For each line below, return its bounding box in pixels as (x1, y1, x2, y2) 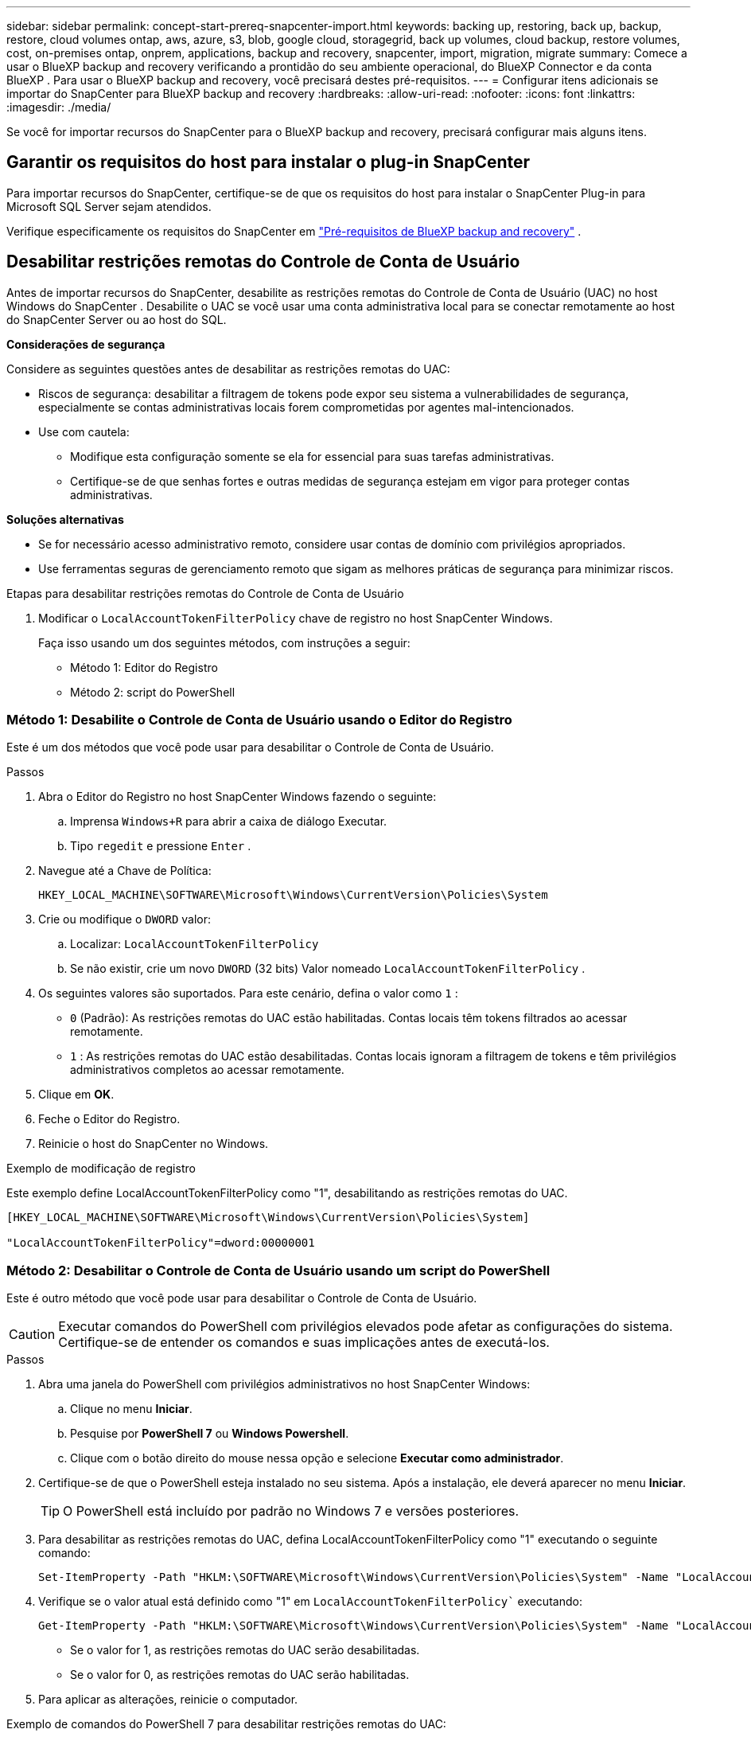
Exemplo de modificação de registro (6, 1161, 196, 1176)
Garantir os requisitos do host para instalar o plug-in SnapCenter (6, 152, 531, 173)
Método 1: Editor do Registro (70, 660, 218, 674)
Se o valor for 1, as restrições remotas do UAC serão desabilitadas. (70, 1643, 420, 1657)
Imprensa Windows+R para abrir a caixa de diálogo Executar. (70, 814, 387, 829)
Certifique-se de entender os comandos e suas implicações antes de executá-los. (58, 1334, 550, 1351)
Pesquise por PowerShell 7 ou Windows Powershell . (70, 1427, 349, 1441)
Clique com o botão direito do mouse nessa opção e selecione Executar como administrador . (70, 1451, 564, 1466)
